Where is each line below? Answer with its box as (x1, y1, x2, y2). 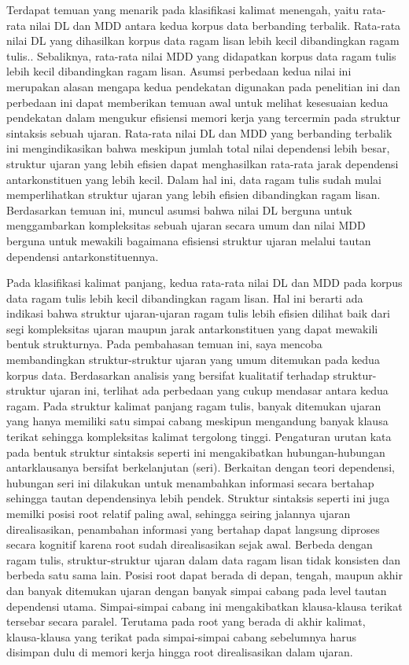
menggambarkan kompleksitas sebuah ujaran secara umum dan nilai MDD (6, 217, 366, 233)
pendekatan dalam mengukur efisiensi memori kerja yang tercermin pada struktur (6, 109, 401, 126)
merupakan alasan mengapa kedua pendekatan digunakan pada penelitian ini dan (6, 78, 400, 94)
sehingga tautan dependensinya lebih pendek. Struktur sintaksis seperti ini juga (6, 490, 390, 506)
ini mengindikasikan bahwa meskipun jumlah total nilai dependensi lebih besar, (6, 140, 390, 156)
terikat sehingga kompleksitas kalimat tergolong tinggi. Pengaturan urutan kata (6, 428, 392, 445)
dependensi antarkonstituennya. (6, 248, 159, 264)
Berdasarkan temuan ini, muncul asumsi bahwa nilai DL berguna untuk (6, 201, 352, 218)
